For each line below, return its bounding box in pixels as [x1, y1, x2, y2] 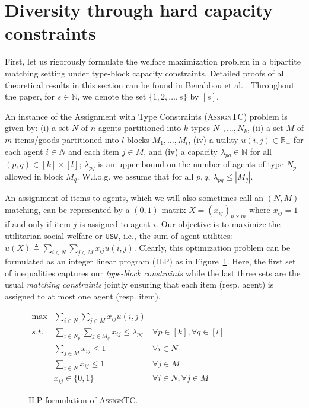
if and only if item [5, 218, 71, 230]
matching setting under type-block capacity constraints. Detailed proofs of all [5, 66, 286, 79]
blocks [127, 133, 149, 145]
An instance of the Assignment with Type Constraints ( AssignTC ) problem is [5, 110, 288, 122]
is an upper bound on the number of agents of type [97, 158, 284, 170]
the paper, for [5, 90, 55, 103]
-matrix [158, 203, 186, 215]
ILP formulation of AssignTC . [28, 393, 138, 406]
